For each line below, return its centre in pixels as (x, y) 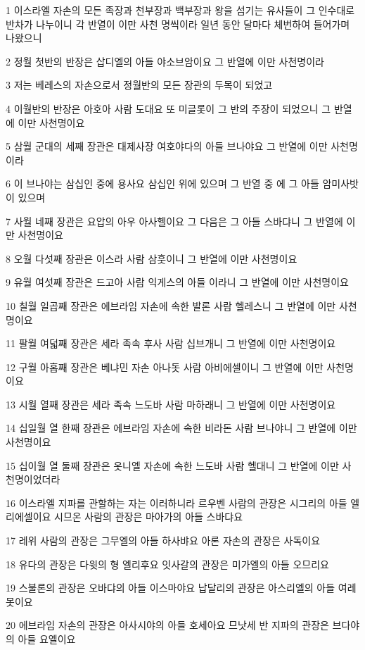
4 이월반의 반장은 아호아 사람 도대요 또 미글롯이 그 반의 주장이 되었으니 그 (168, 108)
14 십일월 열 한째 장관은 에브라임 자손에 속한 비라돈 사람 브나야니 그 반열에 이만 (181, 428)
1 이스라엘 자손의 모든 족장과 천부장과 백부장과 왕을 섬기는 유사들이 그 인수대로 (180, 10)
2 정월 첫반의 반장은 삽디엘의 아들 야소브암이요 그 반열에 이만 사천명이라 (165, 61)
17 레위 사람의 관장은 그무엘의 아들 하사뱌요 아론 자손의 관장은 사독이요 (163, 540)
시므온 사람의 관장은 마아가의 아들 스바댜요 (149, 517)
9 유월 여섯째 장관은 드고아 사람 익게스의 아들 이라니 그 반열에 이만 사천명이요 (177, 282)
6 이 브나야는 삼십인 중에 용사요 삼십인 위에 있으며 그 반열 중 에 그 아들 (162, 183)
